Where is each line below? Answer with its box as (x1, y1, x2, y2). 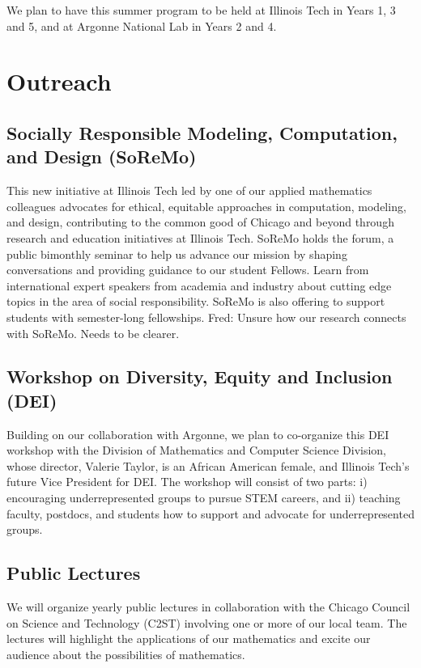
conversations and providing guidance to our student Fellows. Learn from (6, 261, 369, 278)
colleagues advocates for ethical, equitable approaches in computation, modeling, (6, 197, 406, 214)
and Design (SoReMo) (6, 144, 197, 169)
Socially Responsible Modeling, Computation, (6, 120, 398, 145)
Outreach (6, 65, 112, 98)
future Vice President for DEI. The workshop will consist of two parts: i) (6, 473, 368, 490)
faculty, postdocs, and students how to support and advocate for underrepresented (6, 505, 415, 522)
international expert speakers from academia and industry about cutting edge (6, 277, 392, 294)
